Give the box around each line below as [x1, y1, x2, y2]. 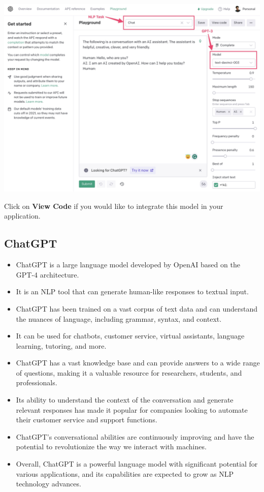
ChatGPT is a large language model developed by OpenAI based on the [16, 259, 240, 270]
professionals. [16, 377, 57, 388]
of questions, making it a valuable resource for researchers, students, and [16, 367, 242, 378]
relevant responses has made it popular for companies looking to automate [16, 404, 248, 415]
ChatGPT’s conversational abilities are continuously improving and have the [16, 431, 254, 442]
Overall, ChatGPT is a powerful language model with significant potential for [16, 458, 258, 469]
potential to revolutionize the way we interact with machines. [16, 441, 207, 452]
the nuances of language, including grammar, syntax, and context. [16, 313, 222, 324]
